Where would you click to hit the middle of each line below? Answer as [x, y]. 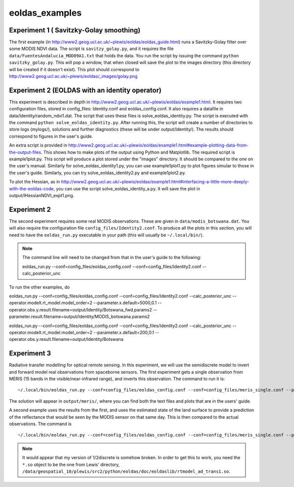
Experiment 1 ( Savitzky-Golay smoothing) [75, 30]
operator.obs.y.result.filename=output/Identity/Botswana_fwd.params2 [80, 309]
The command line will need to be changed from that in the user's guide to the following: [112, 257]
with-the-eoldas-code [31, 188]
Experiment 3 [30, 353]
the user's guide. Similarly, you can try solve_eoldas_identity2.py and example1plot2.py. [98, 173]
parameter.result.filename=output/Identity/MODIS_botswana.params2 [79, 317]
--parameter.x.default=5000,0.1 [125, 303]
